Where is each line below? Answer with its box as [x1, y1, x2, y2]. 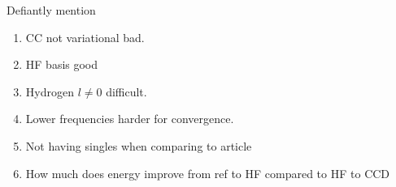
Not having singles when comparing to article [25, 137, 252, 154]
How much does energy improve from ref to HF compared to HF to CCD [25, 164, 390, 181]
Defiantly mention [7, 2, 96, 18]
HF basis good [25, 56, 98, 73]
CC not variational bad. [25, 28, 145, 45]
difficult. [106, 83, 147, 100]
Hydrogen [25, 83, 74, 100]
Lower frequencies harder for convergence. [25, 110, 234, 127]
